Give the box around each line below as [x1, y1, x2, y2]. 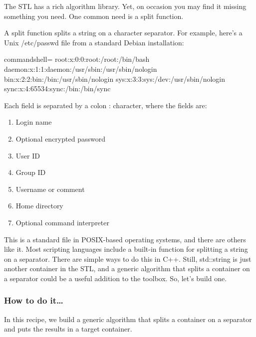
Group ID [15, 167, 46, 177]
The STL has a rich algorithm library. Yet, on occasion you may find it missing [4, 1, 247, 11]
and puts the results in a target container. [4, 324, 132, 334]
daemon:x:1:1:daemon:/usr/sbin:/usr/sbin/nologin [4, 63, 157, 74]
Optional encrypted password [15, 133, 105, 144]
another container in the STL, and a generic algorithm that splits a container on [4, 263, 250, 274]
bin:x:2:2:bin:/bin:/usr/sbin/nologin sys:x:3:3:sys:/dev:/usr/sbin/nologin [4, 73, 226, 84]
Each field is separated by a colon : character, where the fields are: [4, 100, 207, 110]
